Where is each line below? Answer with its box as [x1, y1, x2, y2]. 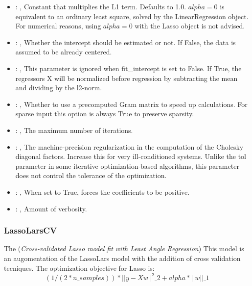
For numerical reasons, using [15, 21, 101, 31]
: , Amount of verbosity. [15, 203, 87, 213]
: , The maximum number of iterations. [15, 125, 133, 135]
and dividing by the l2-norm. [15, 82, 102, 93]
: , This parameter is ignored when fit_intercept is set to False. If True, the [15, 63, 242, 73]
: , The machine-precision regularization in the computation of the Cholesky [15, 141, 244, 152]
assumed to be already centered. [15, 47, 112, 57]
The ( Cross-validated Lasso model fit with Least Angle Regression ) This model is [4, 243, 244, 254]
